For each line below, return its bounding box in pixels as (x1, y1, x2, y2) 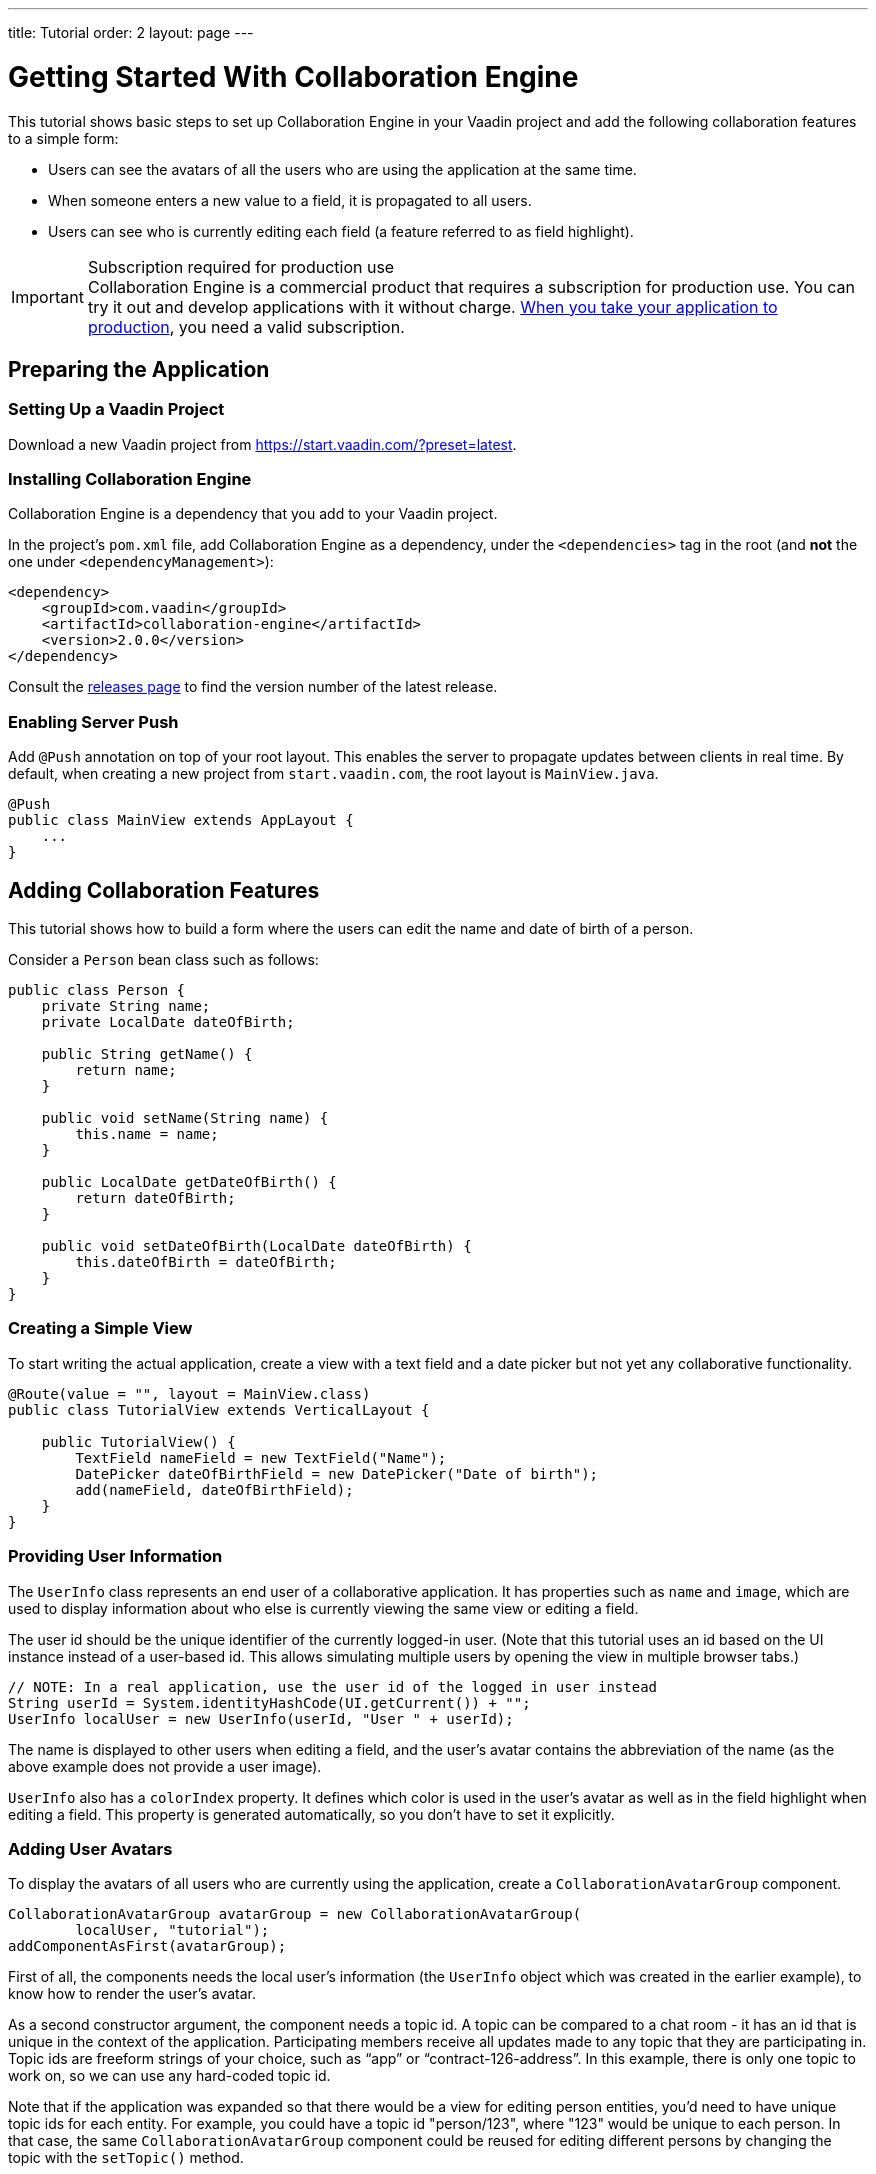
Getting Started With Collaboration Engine (8, 59, 579, 94)
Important (11, 286, 84, 307)
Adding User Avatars (8, 1838, 173, 1859)
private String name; (41, 998, 211, 1015)
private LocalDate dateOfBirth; (41, 1014, 295, 1031)
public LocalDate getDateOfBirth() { (41, 1174, 337, 1191)
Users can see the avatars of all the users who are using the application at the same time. (48, 160, 637, 178)
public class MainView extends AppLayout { (8, 812, 354, 829)
